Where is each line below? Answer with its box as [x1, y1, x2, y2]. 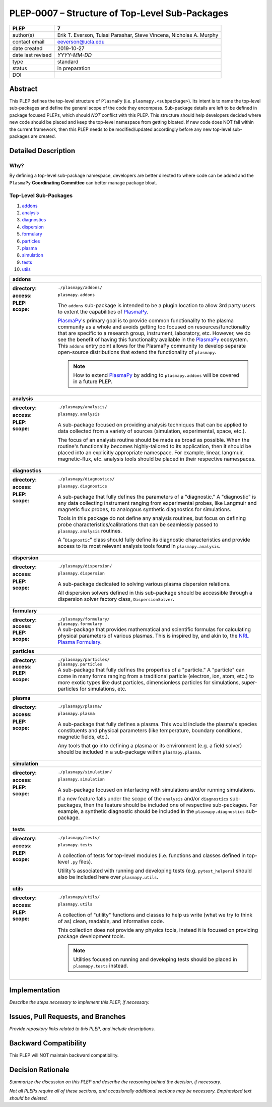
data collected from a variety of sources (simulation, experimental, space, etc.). [57, 427, 246, 435]
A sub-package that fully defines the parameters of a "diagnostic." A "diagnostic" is [57, 493, 256, 500]
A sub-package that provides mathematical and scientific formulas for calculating [57, 625, 251, 633]
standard [57, 58, 79, 65]
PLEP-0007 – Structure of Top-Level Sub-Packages [9, 8, 229, 19]
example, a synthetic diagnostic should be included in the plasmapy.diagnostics [57, 807, 245, 814]
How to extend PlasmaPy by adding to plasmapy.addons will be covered [73, 371, 239, 378]
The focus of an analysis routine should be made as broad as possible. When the [57, 436, 250, 443]
